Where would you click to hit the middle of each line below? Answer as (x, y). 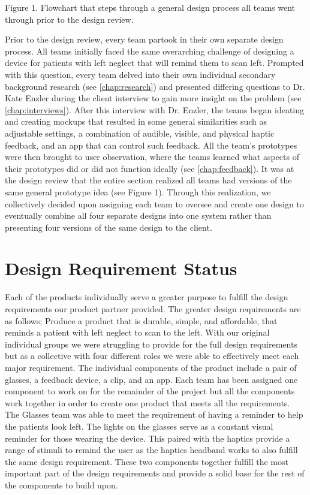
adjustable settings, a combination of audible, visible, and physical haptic (140, 133)
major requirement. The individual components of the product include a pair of (151, 367)
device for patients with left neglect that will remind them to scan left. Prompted (154, 63)
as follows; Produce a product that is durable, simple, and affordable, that (141, 320)
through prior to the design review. (69, 19)
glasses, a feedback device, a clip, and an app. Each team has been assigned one (151, 379)
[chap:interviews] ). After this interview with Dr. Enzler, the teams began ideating (155, 109)
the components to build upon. (61, 485)
